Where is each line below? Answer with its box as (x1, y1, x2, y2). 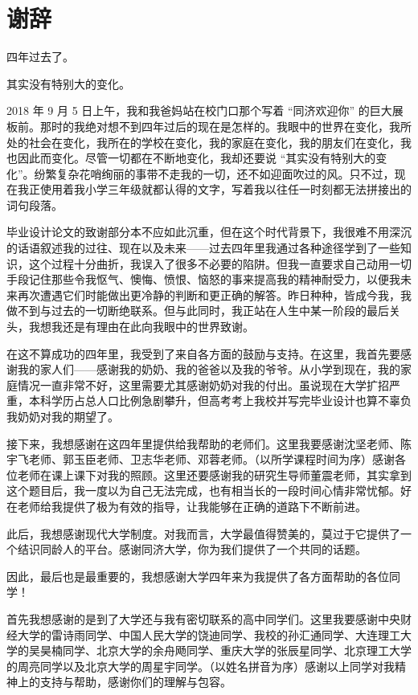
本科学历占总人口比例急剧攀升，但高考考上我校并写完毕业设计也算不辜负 (28, 392, 412, 409)
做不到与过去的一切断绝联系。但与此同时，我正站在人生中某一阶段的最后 (6, 302, 389, 319)
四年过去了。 (6, 48, 74, 65)
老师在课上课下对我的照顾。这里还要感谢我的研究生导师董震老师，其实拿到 (17, 466, 412, 483)
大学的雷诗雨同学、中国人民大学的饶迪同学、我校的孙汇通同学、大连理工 (17, 626, 400, 643)
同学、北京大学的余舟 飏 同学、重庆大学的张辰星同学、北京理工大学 (62, 642, 412, 659)
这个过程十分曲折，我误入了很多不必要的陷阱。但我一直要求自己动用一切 (28, 255, 412, 272)
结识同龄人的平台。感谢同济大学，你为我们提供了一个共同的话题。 (17, 541, 367, 558)
